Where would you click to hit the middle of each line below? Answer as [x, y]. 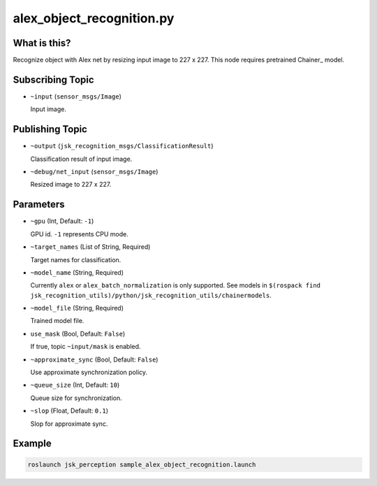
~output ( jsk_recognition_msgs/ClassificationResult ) [122, 146]
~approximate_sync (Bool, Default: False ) [94, 359]
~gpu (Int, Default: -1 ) [62, 221]
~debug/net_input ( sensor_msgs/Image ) [94, 172]
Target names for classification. [76, 259]
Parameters [39, 205]
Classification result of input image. [81, 159]
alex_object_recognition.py [94, 18]
